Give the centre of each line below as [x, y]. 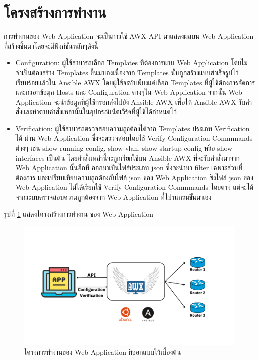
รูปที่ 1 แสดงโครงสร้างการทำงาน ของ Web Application [79, 213]
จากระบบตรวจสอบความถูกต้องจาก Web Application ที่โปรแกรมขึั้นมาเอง [114, 197]
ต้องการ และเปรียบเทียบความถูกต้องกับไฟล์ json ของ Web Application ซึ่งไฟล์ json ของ [134, 177]
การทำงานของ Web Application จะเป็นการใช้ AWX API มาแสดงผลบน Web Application [129, 36]
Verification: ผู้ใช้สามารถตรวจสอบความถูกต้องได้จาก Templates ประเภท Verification [132, 128]
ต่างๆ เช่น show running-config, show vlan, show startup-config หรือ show [124, 148]
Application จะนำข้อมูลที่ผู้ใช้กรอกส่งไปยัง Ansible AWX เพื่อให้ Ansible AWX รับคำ [134, 102]
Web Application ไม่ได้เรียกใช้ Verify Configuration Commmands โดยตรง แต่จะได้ [134, 187]
